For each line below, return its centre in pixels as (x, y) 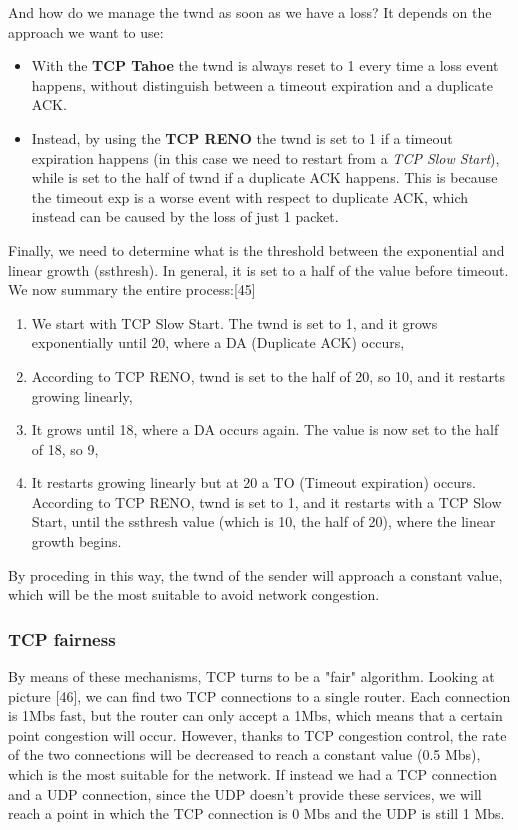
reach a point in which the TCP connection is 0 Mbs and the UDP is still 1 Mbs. (256, 813)
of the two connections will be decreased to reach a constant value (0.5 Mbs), (244, 754)
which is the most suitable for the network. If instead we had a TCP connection (252, 774)
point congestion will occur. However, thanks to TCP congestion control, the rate (257, 734)
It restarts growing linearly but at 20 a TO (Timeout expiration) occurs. (253, 482)
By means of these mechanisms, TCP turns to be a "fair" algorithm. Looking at (251, 676)
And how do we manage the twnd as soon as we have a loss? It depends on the (250, 12)
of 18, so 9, (65, 448)
